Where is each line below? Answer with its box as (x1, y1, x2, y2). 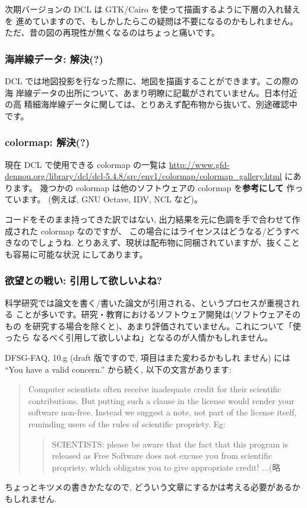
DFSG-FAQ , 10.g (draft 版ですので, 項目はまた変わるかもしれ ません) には (5, 351, 290, 363)
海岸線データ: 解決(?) (5, 51, 103, 66)
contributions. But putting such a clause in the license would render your (28, 394, 295, 407)
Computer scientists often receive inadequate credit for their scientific (28, 383, 281, 395)
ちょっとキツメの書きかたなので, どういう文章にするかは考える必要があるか (5, 481, 300, 493)
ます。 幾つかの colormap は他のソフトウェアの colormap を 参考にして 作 (12, 181, 295, 193)
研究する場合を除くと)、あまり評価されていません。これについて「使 (32, 319, 301, 332)
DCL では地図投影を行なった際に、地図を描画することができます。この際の (5, 75, 299, 87)
